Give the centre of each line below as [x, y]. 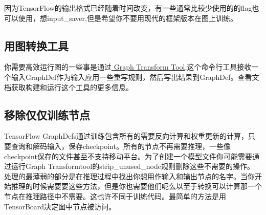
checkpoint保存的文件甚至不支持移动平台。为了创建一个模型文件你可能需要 [128, 156]
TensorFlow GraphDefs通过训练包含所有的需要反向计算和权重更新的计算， [126, 136]
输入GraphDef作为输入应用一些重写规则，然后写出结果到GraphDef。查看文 [135, 77]
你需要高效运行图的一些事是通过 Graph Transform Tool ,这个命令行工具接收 [128, 67]
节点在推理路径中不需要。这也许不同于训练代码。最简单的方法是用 [115, 196]
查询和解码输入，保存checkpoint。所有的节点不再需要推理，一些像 [121, 146]
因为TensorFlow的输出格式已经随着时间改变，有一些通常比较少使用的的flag [128, 8]
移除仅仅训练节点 [47, 114]
